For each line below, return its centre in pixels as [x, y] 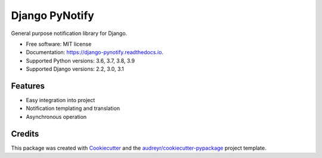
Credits [25, 134]
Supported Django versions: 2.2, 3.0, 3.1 [75, 69]
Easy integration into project [61, 100]
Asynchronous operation [56, 116]
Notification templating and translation [73, 108]
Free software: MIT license [59, 44]
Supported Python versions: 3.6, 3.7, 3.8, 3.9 [80, 61]
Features [28, 86]
